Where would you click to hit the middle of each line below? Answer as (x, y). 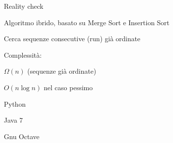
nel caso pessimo (68, 87)
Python (15, 103)
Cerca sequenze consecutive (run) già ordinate (72, 39)
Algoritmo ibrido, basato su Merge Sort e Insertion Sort (87, 22)
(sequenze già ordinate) (62, 71)
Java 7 (14, 120)
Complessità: (23, 55)
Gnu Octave (22, 136)
